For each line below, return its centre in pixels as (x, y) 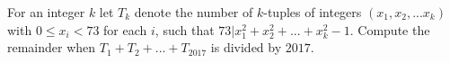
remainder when (52, 47)
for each (125, 29)
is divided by (246, 47)
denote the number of (194, 12)
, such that (185, 29)
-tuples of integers (313, 12)
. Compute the (390, 29)
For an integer (46, 12)
